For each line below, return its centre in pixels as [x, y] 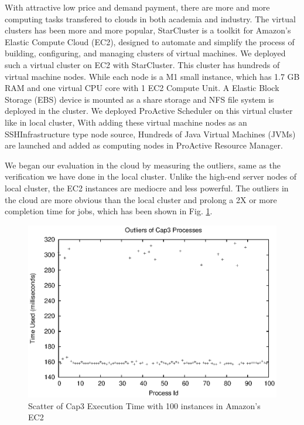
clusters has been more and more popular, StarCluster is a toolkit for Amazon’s [148, 30]
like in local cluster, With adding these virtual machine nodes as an [126, 122]
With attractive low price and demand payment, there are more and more [137, 7]
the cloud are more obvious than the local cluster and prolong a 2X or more [141, 199]
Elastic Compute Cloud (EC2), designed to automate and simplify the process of [150, 41]
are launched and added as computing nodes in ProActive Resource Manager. [144, 145]
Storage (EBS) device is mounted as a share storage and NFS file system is [139, 99]
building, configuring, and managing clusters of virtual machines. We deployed [145, 53]
